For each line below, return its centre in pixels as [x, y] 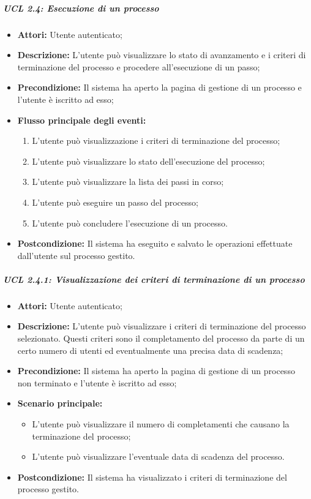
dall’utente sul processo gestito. [76, 255]
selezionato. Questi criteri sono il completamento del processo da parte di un [161, 338]
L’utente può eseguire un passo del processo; [115, 202]
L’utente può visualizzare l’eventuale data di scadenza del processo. [158, 456]
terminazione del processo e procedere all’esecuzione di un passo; [139, 66]
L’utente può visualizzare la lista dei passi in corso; [128, 182]
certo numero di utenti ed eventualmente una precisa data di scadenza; [150, 350]
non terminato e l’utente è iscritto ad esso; [97, 382]
